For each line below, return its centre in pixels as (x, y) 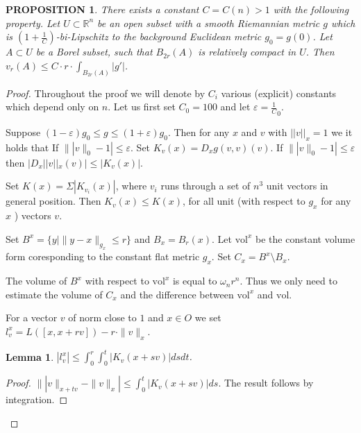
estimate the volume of (54, 294)
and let (235, 107)
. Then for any (199, 131)
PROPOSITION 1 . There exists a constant (102, 9)
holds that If (32, 147)
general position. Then (53, 201)
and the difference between (177, 294)
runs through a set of (205, 186)
